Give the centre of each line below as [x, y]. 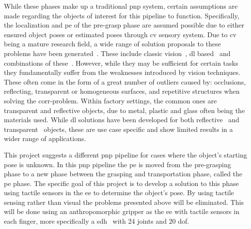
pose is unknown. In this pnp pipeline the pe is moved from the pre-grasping [118, 164]
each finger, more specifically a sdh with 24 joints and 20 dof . [97, 221]
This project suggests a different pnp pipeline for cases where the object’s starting [125, 154]
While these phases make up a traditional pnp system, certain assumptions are [121, 6]
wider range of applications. [45, 138]
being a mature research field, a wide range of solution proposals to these [112, 44]
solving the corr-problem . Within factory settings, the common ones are [110, 100]
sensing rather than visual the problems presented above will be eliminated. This [124, 202]
